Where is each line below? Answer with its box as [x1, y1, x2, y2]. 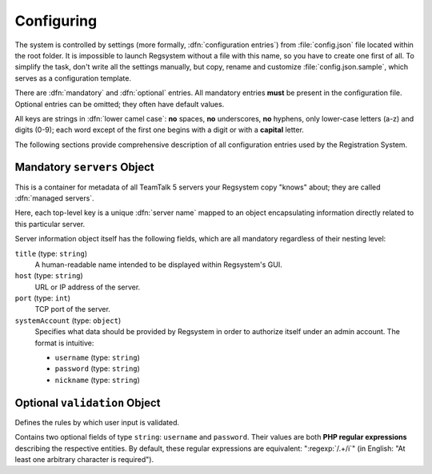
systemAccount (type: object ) [14, 316, 122, 325]
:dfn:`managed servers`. [14, 193, 95, 203]
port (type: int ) [14, 293, 71, 303]
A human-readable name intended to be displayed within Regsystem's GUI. [34, 260, 283, 269]
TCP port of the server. [34, 305, 111, 314]
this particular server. [14, 219, 86, 229]
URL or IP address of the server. [34, 282, 141, 292]
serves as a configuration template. [14, 73, 132, 83]
